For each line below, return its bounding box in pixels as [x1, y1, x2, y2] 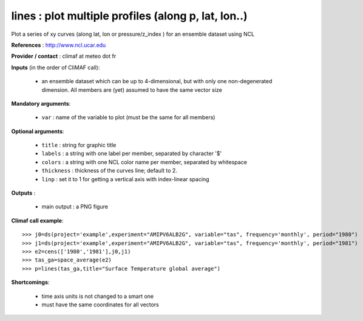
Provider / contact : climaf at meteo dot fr [11, 52, 117, 60]
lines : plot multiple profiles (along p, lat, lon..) [11, 9, 248, 22]
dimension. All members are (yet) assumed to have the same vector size [41, 86, 223, 94]
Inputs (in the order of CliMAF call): [11, 64, 100, 71]
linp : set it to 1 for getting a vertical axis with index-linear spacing [41, 175, 209, 182]
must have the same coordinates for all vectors [41, 301, 159, 308]
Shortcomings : [11, 278, 50, 286]
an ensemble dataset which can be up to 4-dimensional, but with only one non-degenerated [41, 78, 273, 85]
